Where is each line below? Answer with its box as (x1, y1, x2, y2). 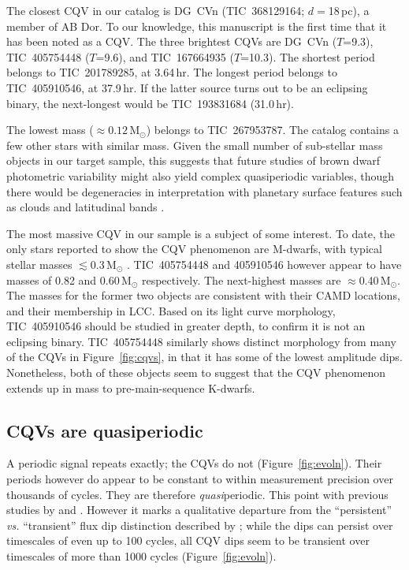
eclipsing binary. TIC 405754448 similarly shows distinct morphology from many (6, 333, 396, 349)
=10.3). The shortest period (240, 48, 375, 65)
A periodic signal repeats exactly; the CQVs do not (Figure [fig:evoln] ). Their (6, 455, 382, 471)
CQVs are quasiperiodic (6, 418, 203, 442)
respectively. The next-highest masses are (141, 271, 341, 288)
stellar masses (6, 255, 73, 272)
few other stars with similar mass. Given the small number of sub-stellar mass (6, 136, 383, 153)
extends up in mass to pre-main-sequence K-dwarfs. (6, 379, 255, 396)
